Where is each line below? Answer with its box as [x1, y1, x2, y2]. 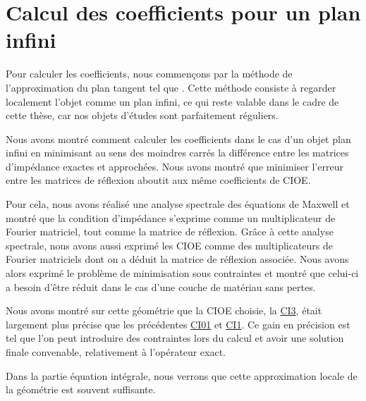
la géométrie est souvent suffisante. [6, 382, 156, 397]
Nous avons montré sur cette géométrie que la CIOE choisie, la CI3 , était [6, 303, 322, 318]
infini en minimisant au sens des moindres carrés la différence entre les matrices [6, 145, 349, 160]
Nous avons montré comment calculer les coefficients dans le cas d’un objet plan [6, 131, 351, 146]
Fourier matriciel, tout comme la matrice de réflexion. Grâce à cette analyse [6, 224, 334, 239]
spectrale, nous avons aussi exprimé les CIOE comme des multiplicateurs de [6, 237, 334, 252]
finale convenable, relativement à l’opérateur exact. [6, 345, 226, 359]
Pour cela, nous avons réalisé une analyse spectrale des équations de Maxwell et [6, 197, 350, 211]
